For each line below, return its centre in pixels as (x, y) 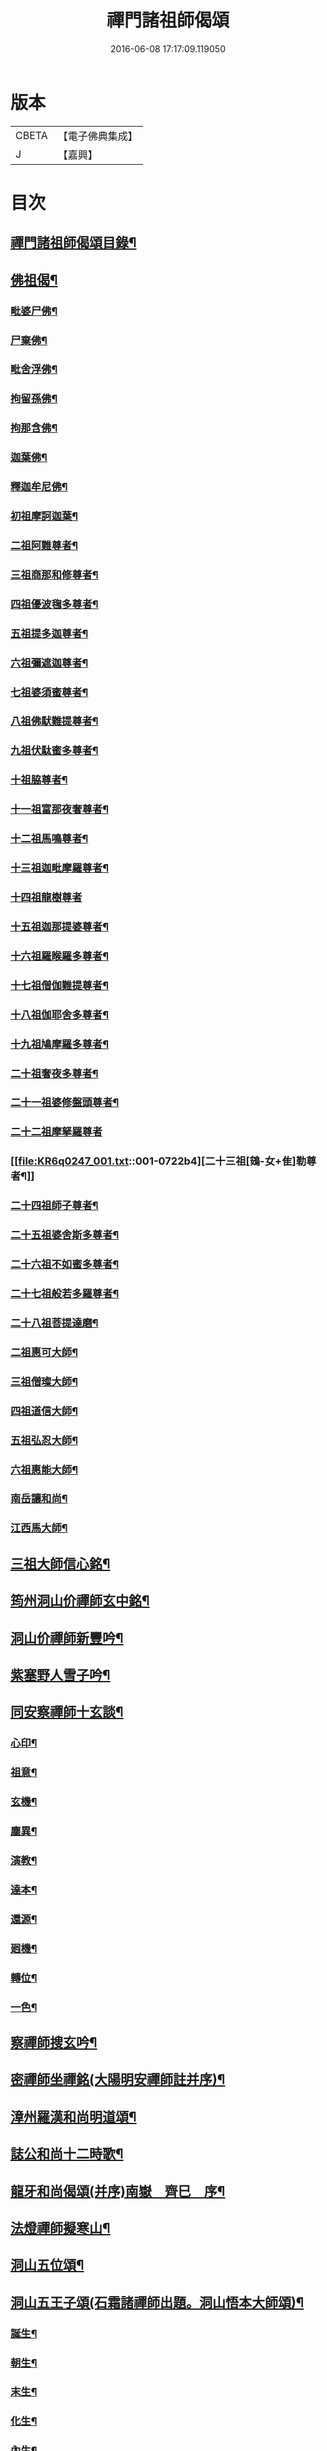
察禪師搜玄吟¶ (54, 2042)
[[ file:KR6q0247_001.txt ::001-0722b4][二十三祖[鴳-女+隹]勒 (158, 1161)
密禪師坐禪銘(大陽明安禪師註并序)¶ (118, 2079)
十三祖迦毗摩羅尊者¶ (60, 868)
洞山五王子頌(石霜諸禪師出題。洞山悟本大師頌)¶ (157, 2302)
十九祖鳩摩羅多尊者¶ (60, 1044)
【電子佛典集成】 (97, 136)
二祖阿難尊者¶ (44, 545)
